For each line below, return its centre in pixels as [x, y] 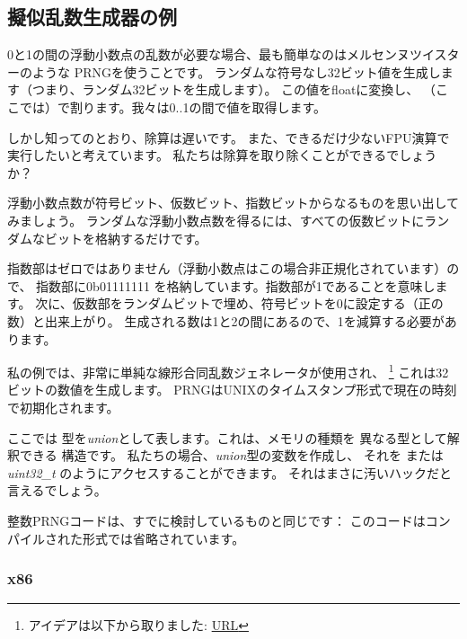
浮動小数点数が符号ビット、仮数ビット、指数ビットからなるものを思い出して [233, 203]
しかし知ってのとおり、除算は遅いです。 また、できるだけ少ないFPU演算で [229, 137]
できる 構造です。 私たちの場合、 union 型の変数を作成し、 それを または [231, 455]
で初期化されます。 [63, 407]
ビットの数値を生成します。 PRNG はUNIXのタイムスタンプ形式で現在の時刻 [232, 390]
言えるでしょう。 [57, 490]
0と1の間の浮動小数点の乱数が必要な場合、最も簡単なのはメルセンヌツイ [221, 54]
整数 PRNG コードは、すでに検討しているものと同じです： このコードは [216, 520]
